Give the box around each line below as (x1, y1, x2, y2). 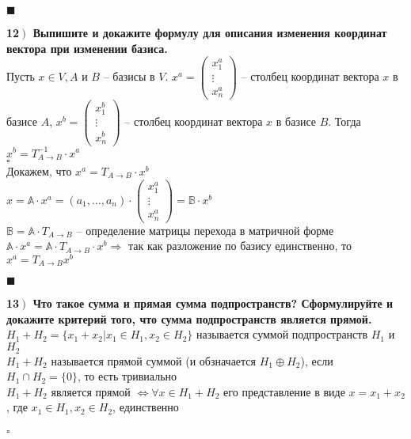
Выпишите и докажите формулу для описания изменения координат (32, 25, 387, 40)
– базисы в (103, 68, 155, 85)
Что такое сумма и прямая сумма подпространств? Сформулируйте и (32, 295, 394, 312)
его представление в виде (223, 383, 345, 399)
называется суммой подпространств (196, 326, 368, 342)
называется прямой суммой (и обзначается (51, 352, 257, 369)
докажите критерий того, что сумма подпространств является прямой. (6, 310, 372, 327)
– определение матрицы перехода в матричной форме (76, 221, 334, 238)
